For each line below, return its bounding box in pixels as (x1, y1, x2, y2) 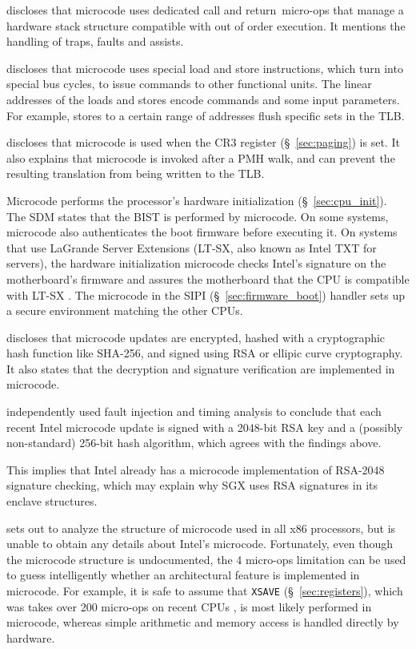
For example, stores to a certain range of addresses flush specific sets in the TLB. (6, 107, 405, 123)
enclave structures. (6, 493, 98, 510)
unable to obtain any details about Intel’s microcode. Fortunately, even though (6, 535, 394, 552)
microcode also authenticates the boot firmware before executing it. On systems (6, 224, 398, 240)
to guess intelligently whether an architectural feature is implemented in (6, 566, 360, 583)
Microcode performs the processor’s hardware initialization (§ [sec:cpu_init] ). (6, 191, 387, 208)
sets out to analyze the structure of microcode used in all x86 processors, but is (6, 519, 396, 536)
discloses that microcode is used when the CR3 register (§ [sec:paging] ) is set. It (6, 134, 400, 151)
